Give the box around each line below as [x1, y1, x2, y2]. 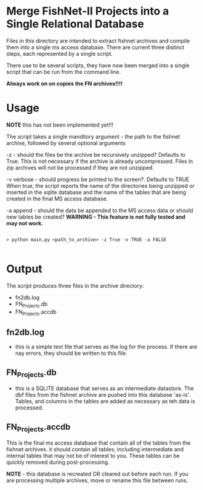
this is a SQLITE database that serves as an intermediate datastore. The [15, 385, 194, 392]
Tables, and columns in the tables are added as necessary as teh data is [15, 398, 196, 405]
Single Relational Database [6, 17, 144, 31]
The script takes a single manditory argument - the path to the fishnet [6, 133, 181, 140]
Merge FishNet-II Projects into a [6, 4, 170, 18]
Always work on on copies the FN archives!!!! [6, 80, 123, 87]
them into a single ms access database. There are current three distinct [6, 44, 185, 51]
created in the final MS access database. [6, 195, 108, 202]
